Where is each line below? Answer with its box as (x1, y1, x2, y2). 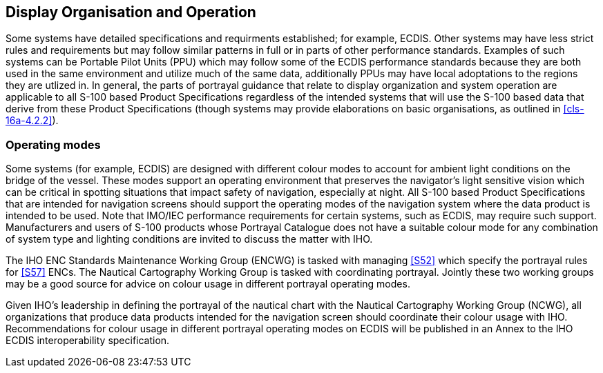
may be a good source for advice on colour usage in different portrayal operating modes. (6, 278, 410, 290)
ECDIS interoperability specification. (6, 334, 170, 347)
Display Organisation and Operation (6, 3, 256, 21)
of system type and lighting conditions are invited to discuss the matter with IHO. (6, 233, 373, 245)
